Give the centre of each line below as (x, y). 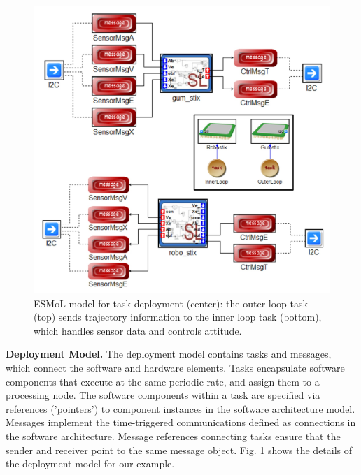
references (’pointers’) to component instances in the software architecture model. (180, 408)
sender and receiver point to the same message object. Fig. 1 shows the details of (179, 450)
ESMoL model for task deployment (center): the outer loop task (171, 303)
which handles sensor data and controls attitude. (138, 330)
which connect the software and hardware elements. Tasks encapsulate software (175, 367)
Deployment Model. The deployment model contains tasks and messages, (169, 354)
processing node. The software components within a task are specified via (163, 395)
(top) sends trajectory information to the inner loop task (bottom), (178, 317)
